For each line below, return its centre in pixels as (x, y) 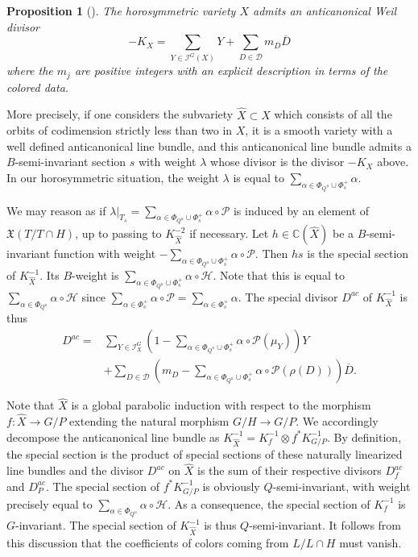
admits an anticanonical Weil (325, 10)
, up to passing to (118, 233)
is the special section (358, 254)
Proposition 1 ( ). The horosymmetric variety (121, 10)
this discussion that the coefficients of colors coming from (148, 542)
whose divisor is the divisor (277, 162)
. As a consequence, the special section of (269, 503)
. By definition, (364, 436)
